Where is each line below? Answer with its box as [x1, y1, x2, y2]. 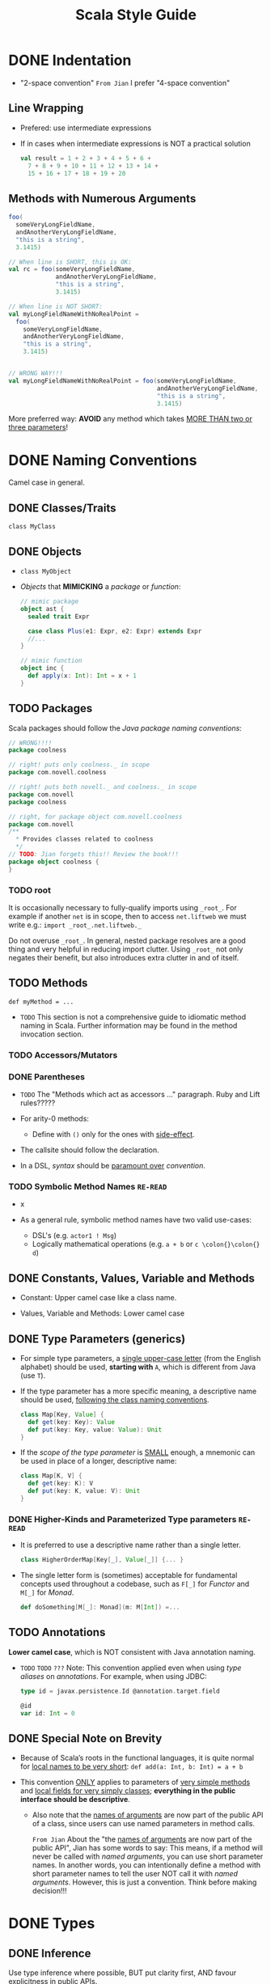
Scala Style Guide [75, 6, 197, 24]
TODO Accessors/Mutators [8, 1049, 118, 1061]
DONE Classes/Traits [8, 501, 116, 515]
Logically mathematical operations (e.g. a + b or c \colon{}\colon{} [32, 1240, 260, 1249]
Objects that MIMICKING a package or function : [19, 582, 181, 591]
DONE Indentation [8, 51, 132, 70]
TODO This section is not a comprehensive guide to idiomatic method [19, 1011, 247, 1021]
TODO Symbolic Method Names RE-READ [8, 1181, 167, 1192]
